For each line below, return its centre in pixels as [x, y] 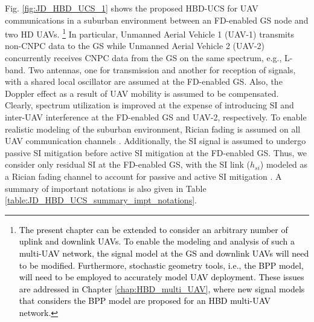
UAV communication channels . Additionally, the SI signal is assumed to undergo [155, 141]
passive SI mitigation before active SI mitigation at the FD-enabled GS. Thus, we [156, 152]
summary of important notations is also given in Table [106, 188]
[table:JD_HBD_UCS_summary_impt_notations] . [101, 200]
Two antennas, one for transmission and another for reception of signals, [162, 69]
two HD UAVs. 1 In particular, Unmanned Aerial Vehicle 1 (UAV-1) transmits [149, 33]
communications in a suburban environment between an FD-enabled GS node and [157, 20]
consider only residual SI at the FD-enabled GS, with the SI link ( [127, 164]
